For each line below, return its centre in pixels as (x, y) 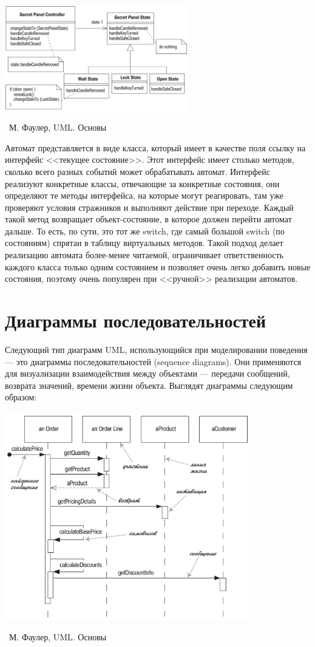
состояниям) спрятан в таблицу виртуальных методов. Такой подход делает (144, 243)
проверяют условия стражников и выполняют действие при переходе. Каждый (149, 207)
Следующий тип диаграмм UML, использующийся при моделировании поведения (156, 349)
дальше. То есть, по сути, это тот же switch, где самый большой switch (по (145, 231)
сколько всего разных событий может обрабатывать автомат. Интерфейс (137, 171)
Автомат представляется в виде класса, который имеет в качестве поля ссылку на (155, 147)
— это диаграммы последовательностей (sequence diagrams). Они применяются (153, 361)
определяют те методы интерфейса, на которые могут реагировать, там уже (144, 195)
